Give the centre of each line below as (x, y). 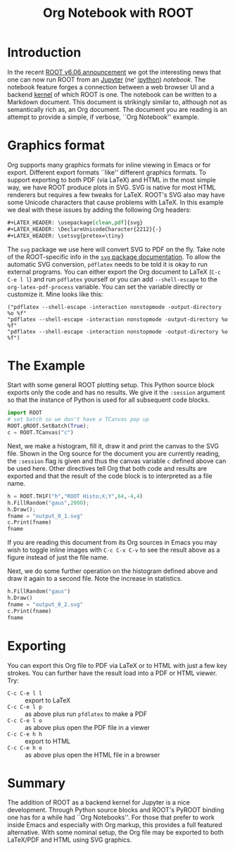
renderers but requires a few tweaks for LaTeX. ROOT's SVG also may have (116, 194)
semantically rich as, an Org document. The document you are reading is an (117, 109)
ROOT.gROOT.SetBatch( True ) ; (49, 426)
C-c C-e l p (25, 707)
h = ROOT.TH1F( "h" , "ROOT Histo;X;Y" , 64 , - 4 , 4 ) (75, 496)
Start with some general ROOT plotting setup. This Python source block (111, 385)
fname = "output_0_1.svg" (45, 516)
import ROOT (25, 413)
